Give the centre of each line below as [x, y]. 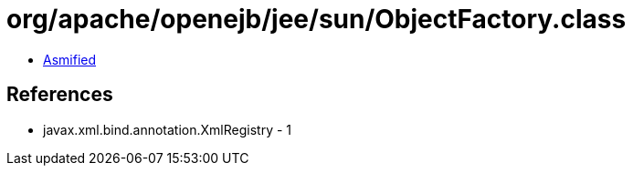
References [60, 95]
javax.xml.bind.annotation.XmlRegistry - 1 [168, 129]
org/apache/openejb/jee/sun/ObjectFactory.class [316, 19]
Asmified [70, 59]
